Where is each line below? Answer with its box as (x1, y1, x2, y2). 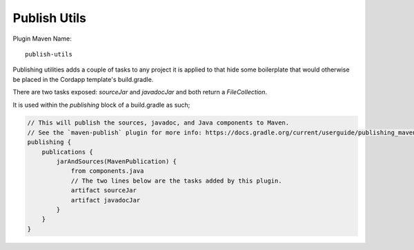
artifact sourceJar (70, 187, 137, 194)
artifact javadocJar (70, 196, 141, 204)
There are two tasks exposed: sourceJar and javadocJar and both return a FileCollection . (12, 88, 268, 96)
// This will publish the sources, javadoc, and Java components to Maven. (27, 119, 290, 127)
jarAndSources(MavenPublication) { (56, 158, 177, 165)
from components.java (70, 167, 144, 175)
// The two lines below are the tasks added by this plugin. (70, 176, 282, 185)
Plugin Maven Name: (12, 34, 72, 43)
